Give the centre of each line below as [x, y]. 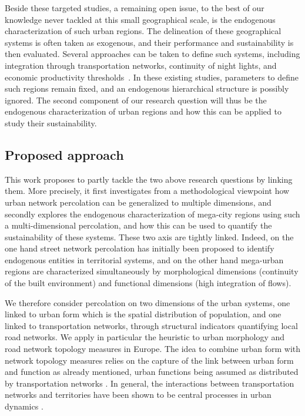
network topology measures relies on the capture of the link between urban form [149, 360]
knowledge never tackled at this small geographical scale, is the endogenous [140, 19]
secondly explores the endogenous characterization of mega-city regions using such [152, 214]
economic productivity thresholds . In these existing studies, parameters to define [152, 77]
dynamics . [24, 406]
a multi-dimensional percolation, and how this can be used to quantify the [138, 225]
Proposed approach [64, 154]
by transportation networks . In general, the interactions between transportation [150, 383]
